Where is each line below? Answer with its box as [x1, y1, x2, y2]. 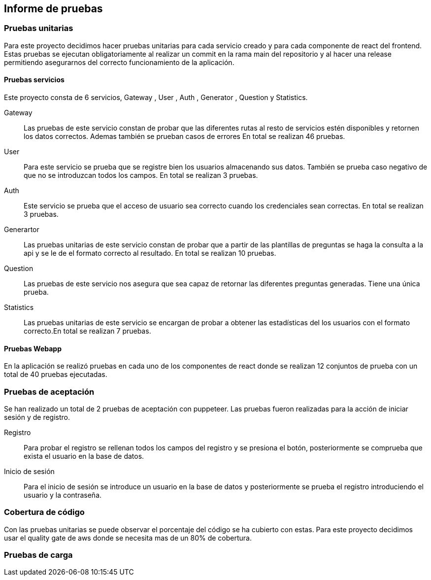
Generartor [4, 225, 39, 234]
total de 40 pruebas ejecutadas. [4, 370, 107, 379]
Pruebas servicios [4, 75, 65, 84]
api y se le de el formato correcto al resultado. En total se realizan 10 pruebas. [24, 249, 276, 258]
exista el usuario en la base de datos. [24, 451, 144, 460]
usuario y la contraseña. [24, 490, 102, 499]
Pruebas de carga [4, 550, 73, 560]
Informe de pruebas [4, 2, 103, 15]
